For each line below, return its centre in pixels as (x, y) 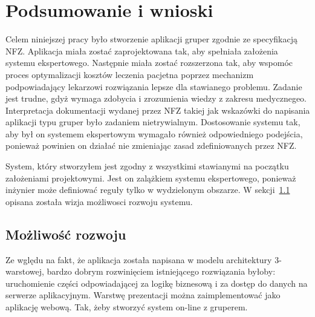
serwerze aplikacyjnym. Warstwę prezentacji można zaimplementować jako (143, 295)
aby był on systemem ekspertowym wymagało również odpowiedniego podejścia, (154, 133)
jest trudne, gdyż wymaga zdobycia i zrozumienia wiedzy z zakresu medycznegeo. (156, 98)
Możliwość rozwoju (66, 234)
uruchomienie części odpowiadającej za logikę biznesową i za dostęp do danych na (157, 283)
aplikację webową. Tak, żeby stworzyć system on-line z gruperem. (127, 307)
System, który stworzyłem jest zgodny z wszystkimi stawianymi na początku (147, 166)
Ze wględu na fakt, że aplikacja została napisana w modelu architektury (139, 259)
